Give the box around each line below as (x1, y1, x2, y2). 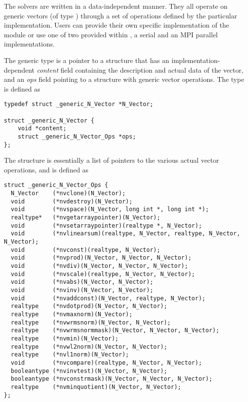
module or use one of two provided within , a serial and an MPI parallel (4, 29, 218, 39)
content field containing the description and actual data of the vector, (36, 64, 244, 75)
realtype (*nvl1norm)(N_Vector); (11, 351, 129, 358)
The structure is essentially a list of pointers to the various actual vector (4, 155, 219, 165)
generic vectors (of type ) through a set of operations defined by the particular (4, 10, 237, 20)
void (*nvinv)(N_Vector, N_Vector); (11, 287, 153, 294)
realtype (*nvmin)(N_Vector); (11, 335, 119, 342)
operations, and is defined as (4, 164, 89, 174)
